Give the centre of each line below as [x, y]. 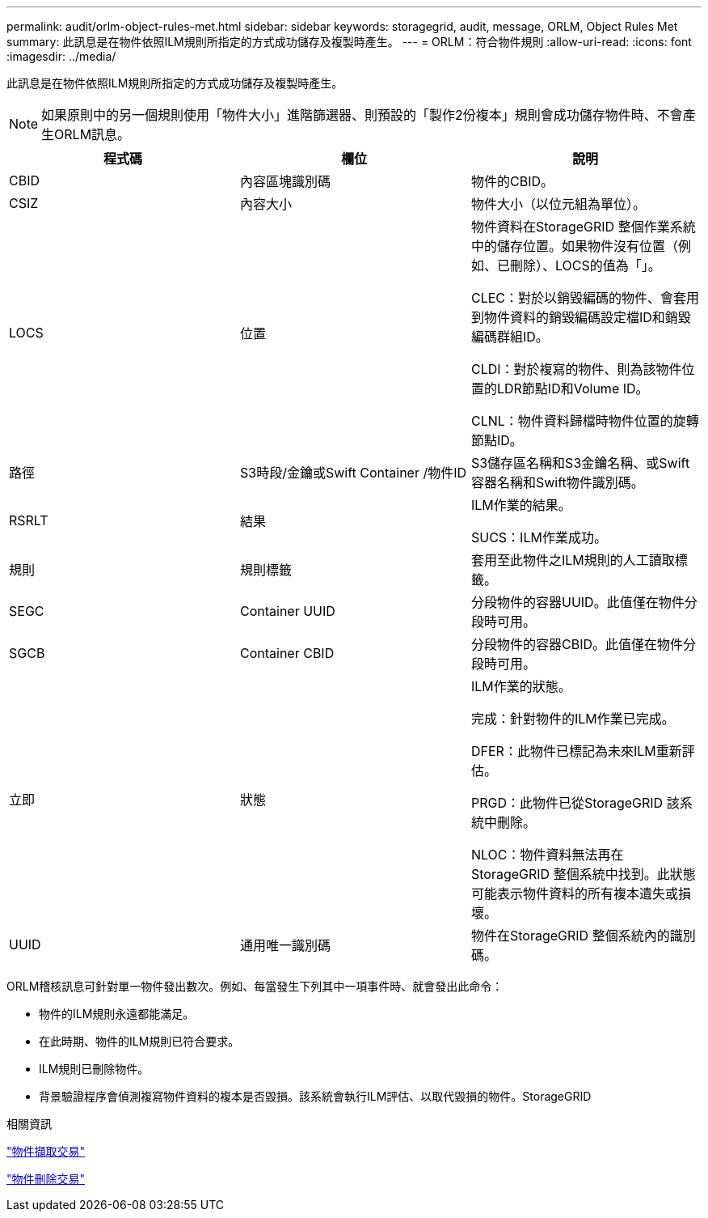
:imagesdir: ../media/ [61, 56]
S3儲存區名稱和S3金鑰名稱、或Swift [580, 463]
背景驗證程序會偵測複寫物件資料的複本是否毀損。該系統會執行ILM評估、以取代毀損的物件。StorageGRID [315, 1096]
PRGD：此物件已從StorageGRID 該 [575, 803]
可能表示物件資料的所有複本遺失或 [574, 893]
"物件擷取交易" [46, 1151]
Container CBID [287, 653]
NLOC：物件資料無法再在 [547, 855]
